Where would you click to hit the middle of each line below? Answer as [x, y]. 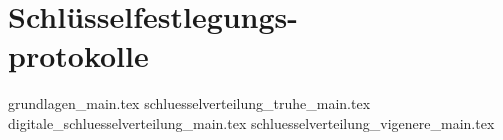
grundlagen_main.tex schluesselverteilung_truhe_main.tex [189, 103]
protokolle [78, 55]
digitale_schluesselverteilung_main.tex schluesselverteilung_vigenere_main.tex [251, 122]
